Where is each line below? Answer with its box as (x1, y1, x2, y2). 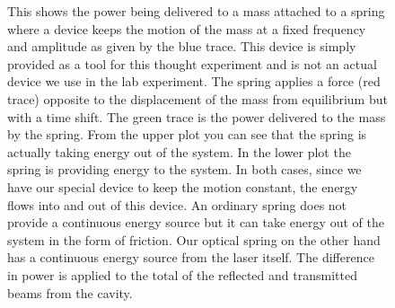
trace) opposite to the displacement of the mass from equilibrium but (7, 89, 388, 108)
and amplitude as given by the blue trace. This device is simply (7, 37, 356, 56)
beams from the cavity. (7, 283, 133, 302)
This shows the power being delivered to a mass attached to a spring (7, 2, 385, 20)
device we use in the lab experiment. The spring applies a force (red (7, 72, 381, 91)
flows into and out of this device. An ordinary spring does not (7, 195, 347, 214)
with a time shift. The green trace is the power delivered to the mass (7, 107, 386, 126)
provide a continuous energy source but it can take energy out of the (7, 213, 384, 232)
